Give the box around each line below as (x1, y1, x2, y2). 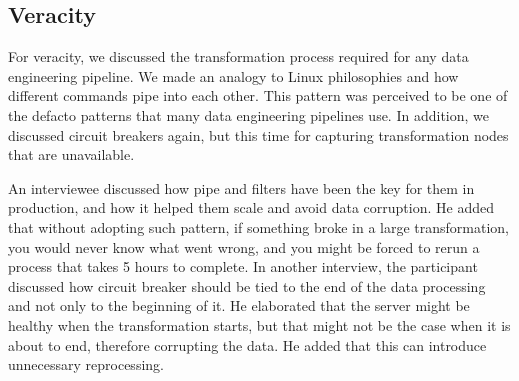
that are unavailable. (8, 144, 135, 165)
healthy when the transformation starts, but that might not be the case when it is (8, 314, 511, 335)
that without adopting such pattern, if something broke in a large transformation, (8, 216, 509, 237)
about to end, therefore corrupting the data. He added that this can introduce (8, 334, 487, 355)
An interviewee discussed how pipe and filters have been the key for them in (8, 177, 475, 198)
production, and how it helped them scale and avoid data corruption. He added (8, 197, 494, 218)
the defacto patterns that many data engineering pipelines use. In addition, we (8, 104, 489, 125)
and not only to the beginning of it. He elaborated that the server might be (8, 295, 470, 316)
